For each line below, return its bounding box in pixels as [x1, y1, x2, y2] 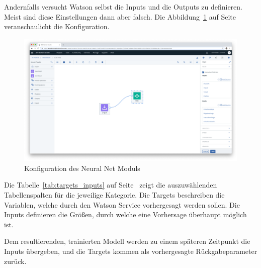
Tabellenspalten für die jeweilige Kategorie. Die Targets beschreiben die [4, 190, 225, 200]
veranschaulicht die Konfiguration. [4, 21, 110, 32]
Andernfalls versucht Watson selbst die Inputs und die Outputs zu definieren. [4, 2, 242, 12]
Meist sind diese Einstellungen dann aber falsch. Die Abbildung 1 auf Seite [4, 11, 236, 22]
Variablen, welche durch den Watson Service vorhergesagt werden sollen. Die [4, 199, 240, 210]
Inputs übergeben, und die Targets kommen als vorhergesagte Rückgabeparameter [4, 246, 257, 256]
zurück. [4, 255, 27, 266]
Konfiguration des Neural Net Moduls [24, 162, 140, 173]
